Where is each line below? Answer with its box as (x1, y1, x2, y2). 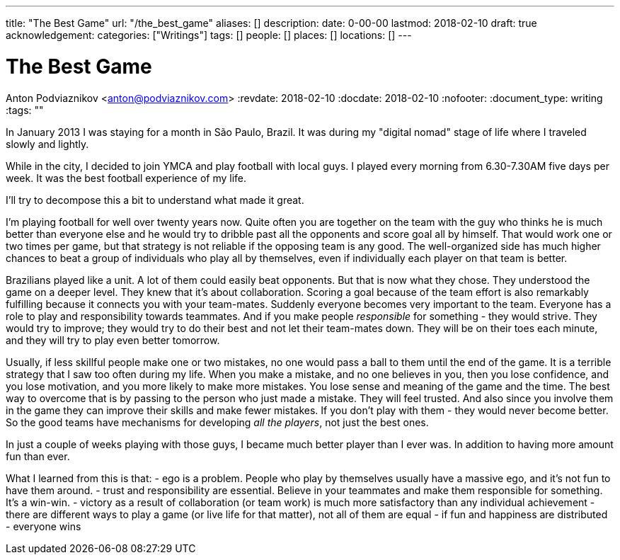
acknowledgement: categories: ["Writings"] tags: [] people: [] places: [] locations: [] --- (6, 29, 412, 41)
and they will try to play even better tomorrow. (6, 333, 220, 346)
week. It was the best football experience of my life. (6, 171, 247, 184)
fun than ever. (6, 450, 70, 462)
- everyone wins (6, 520, 81, 532)
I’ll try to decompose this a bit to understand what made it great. (6, 193, 304, 206)
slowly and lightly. (6, 137, 89, 150)
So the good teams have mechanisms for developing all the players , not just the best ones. (6, 416, 429, 428)
